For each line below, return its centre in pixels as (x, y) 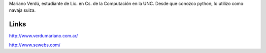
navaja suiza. (22, 10)
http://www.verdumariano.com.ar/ (44, 36)
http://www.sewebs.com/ (35, 45)
